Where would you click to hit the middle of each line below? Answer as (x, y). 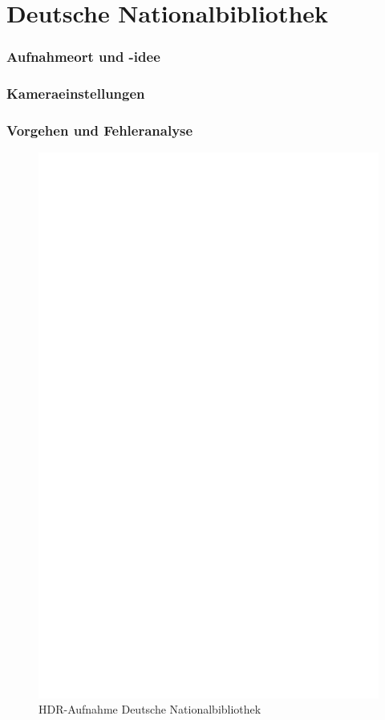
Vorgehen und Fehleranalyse (100, 130)
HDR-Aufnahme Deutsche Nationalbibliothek (150, 709)
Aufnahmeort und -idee (83, 57)
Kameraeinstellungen (76, 94)
